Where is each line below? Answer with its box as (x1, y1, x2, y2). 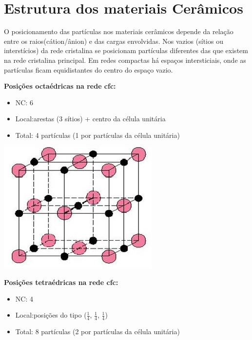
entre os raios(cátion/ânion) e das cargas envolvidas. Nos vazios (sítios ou (4, 36, 223, 46)
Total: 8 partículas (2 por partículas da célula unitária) (15, 326, 180, 337)
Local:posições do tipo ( (15, 310, 87, 320)
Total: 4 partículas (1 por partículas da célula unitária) (15, 130, 180, 140)
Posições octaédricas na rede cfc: (4, 81, 116, 91)
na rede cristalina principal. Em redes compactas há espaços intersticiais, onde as (4, 55, 246, 65)
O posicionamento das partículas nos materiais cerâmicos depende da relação (4, 26, 233, 37)
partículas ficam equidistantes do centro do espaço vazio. (4, 64, 173, 75)
